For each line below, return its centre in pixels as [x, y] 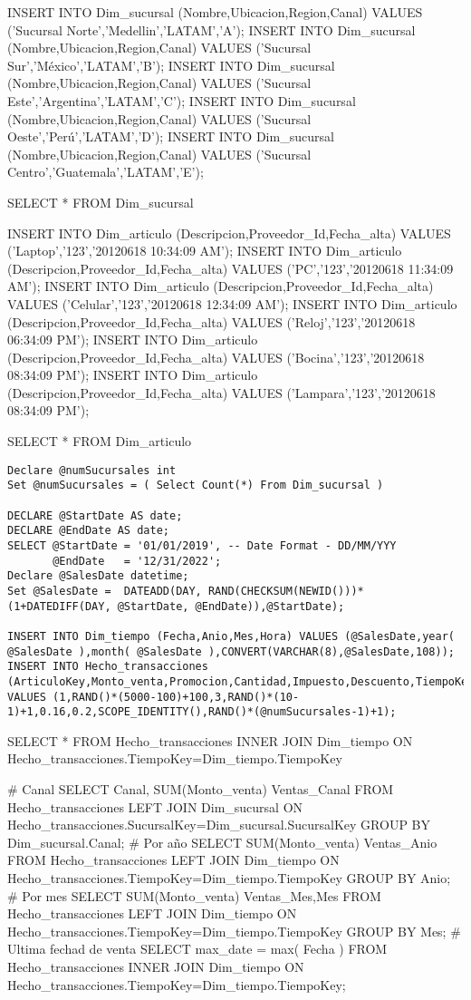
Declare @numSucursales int [92, 470]
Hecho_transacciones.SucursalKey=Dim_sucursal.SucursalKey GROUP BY [219, 825]
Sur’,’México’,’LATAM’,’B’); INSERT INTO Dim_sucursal [171, 65]
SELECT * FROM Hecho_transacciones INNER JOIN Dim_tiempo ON [210, 740]
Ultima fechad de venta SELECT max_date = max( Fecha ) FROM [197, 949]
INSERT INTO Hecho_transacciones [108, 667]
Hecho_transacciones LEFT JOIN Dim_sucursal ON [155, 806]
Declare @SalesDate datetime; [98, 576]
